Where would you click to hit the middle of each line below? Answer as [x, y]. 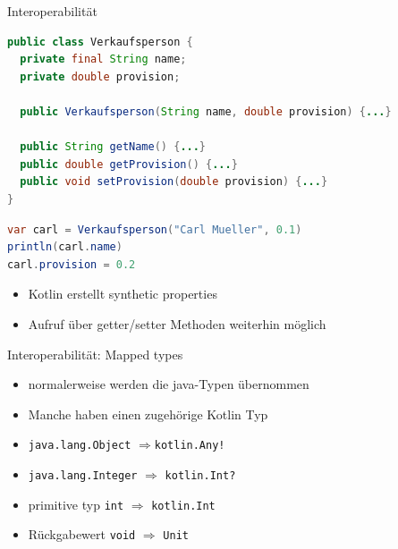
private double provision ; [100, 76]
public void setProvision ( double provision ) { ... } [174, 182]
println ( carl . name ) [65, 247]
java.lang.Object [80, 446]
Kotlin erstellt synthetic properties [123, 294]
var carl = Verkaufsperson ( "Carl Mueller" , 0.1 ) [155, 229]
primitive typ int [76, 504]
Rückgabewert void [82, 534]
